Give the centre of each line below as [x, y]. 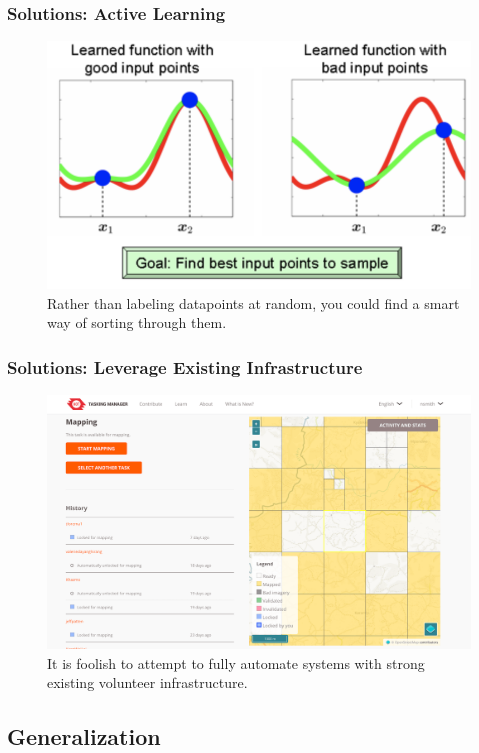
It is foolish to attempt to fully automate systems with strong [236, 662]
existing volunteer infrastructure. [147, 682]
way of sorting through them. [137, 322]
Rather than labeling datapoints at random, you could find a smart [253, 302]
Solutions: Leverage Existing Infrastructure [185, 366]
